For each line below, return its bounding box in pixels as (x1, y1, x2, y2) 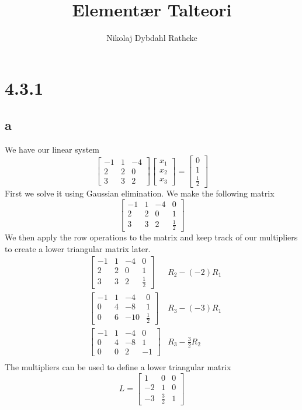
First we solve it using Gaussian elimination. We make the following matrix (5, 187, 275, 199)
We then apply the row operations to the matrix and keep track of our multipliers (5, 231, 298, 243)
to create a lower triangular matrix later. (5, 242, 151, 254)
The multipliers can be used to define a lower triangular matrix (5, 361, 231, 373)
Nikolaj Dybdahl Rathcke (106, 32, 197, 44)
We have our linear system (5, 143, 99, 156)
